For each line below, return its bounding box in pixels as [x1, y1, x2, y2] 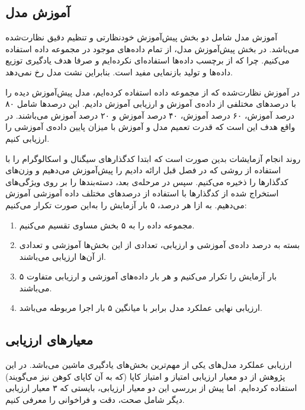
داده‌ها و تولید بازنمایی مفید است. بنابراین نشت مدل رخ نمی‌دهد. [5, 65, 233, 78]
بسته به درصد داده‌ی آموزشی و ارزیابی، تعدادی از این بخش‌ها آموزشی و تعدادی [19, 239, 300, 251]
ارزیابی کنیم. [5, 132, 50, 144]
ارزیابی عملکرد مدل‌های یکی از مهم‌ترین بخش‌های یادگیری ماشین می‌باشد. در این [5, 358, 292, 371]
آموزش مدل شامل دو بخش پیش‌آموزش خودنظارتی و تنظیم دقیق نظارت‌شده [5, 31, 278, 43]
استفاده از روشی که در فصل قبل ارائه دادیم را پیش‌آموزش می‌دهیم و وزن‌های [5, 164, 281, 176]
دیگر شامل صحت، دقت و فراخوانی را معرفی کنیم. [5, 393, 185, 406]
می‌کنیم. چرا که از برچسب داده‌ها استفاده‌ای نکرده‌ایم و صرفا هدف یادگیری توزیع [5, 54, 290, 66]
